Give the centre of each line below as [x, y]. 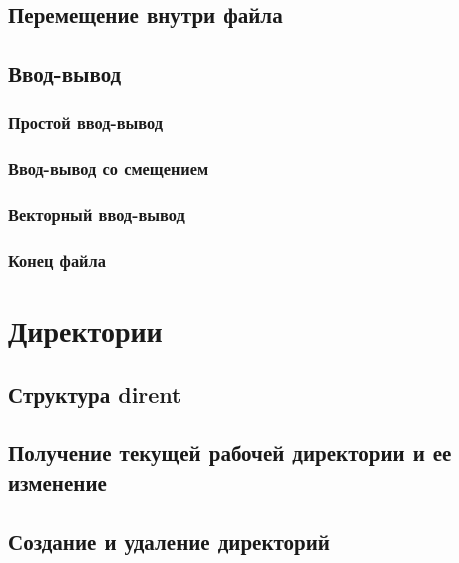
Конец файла [57, 260]
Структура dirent [95, 393]
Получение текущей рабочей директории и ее [230, 452]
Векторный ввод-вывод [96, 214]
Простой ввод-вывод [86, 122]
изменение [57, 481]
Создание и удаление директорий [169, 540]
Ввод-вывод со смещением [108, 168]
